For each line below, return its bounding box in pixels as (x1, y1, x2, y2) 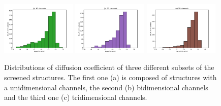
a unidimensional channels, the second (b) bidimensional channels (4, 82, 208, 92)
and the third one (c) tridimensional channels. (4, 92, 147, 102)
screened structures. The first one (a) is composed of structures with (4, 72, 217, 83)
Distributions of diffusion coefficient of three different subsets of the (4, 62, 214, 73)
